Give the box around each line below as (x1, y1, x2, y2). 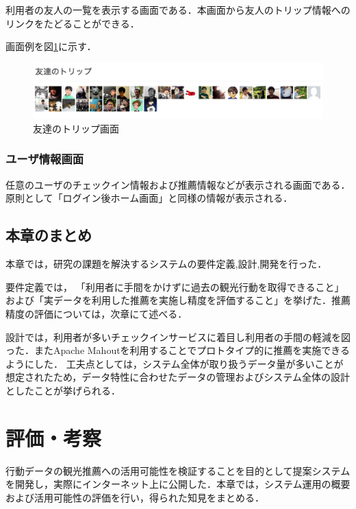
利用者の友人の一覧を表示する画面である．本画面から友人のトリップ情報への (5, 3, 351, 16)
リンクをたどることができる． (5, 16, 140, 30)
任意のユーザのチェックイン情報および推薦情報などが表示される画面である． (5, 177, 351, 191)
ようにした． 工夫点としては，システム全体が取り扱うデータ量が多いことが (5, 356, 344, 370)
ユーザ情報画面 (5, 150, 84, 167)
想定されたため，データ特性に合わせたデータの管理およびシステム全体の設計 (5, 370, 350, 384)
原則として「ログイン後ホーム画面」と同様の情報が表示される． (5, 191, 293, 205)
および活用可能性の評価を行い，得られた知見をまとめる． (5, 490, 264, 504)
